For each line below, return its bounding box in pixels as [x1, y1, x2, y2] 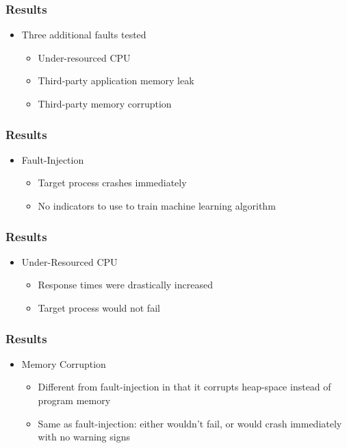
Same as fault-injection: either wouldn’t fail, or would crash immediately [38, 416, 342, 430]
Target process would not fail [38, 301, 160, 314]
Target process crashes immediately [38, 175, 187, 190]
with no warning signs [38, 430, 130, 444]
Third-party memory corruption [38, 97, 172, 110]
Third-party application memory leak [38, 73, 194, 88]
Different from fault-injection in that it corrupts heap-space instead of [38, 379, 331, 394]
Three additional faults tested [21, 27, 146, 42]
